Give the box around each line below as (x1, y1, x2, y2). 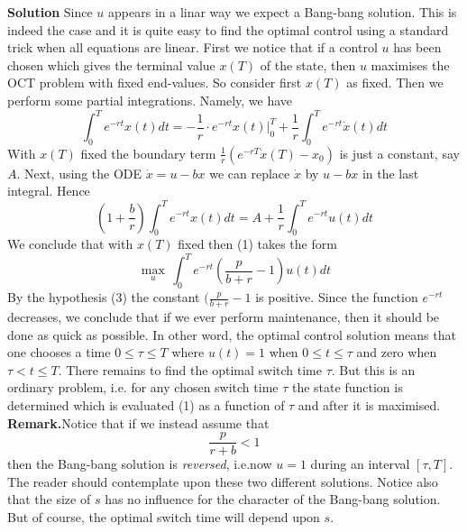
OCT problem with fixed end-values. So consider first (7, 73, 302, 92)
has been (393, 38, 442, 57)
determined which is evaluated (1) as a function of (7, 396, 285, 415)
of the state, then (260, 55, 356, 74)
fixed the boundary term (80, 143, 216, 162)
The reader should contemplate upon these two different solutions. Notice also (7, 472, 438, 491)
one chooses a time (7, 343, 111, 362)
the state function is (291, 378, 403, 397)
